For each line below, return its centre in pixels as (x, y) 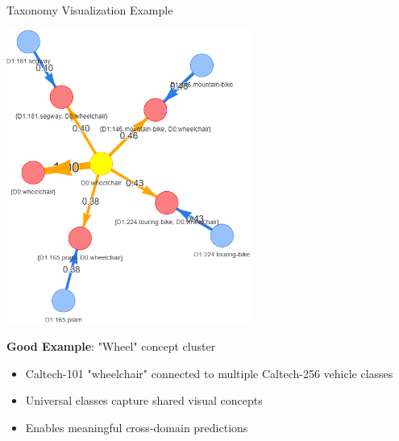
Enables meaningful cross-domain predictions (137, 427)
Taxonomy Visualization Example (90, 10)
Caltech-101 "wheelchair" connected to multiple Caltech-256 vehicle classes (209, 373)
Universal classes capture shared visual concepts (144, 400)
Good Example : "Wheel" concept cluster (111, 346)
